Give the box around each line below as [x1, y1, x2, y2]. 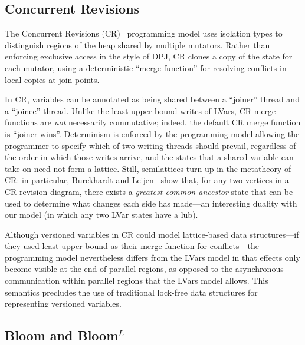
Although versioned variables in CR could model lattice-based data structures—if [5, 228, 299, 240]
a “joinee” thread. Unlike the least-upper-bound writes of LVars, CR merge [5, 104, 276, 117]
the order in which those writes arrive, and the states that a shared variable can [5, 151, 294, 163]
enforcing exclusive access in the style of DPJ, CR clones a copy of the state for [5, 50, 293, 62]
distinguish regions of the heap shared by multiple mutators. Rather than [5, 38, 270, 51]
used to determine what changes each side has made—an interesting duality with [5, 197, 297, 209]
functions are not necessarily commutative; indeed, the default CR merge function [5, 116, 301, 128]
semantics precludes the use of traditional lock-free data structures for [5, 286, 258, 298]
